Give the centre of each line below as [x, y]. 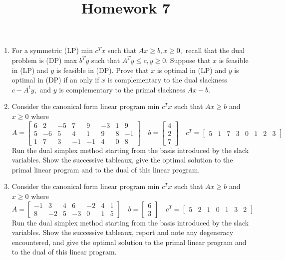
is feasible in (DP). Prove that [102, 70]
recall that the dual [215, 50]
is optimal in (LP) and [191, 70]
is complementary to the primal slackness [122, 89]
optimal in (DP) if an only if [55, 80]
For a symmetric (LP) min [52, 50]
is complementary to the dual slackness [167, 80]
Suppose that [190, 60]
